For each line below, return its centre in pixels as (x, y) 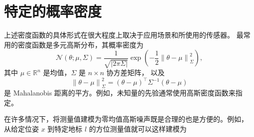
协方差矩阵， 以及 (135, 72)
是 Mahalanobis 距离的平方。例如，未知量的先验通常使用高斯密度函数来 (120, 93)
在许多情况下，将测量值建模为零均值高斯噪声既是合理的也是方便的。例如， (126, 119)
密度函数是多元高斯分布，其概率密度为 (80, 44)
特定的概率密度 (53, 11)
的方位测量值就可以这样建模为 (138, 128)
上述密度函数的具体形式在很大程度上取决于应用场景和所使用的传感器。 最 (124, 35)
